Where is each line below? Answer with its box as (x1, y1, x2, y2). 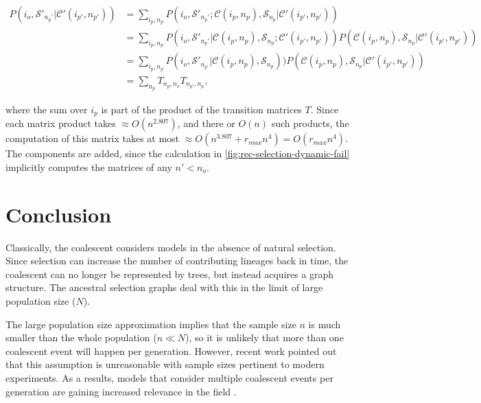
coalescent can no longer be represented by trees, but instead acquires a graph (5, 266, 334, 281)
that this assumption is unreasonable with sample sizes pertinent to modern (5, 357, 325, 371)
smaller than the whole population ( (5, 330, 157, 345)
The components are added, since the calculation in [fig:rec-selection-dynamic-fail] (5, 146, 350, 161)
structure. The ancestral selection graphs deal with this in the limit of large (5, 280, 323, 295)
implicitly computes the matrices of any (5, 159, 172, 174)
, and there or (177, 116, 235, 130)
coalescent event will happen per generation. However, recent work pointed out (5, 343, 337, 358)
